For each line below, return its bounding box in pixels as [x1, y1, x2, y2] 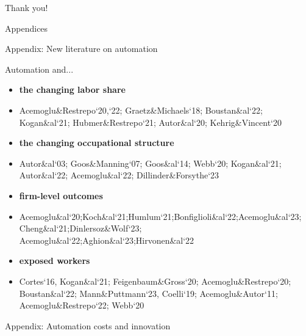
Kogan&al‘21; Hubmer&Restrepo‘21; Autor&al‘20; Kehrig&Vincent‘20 [19, 115, 282, 128]
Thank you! [5, 1, 48, 13]
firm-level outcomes [19, 189, 103, 202]
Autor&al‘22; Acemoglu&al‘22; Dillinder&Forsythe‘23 [19, 169, 219, 181]
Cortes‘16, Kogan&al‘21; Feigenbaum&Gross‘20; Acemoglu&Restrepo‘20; [19, 274, 291, 287]
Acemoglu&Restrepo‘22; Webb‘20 [19, 299, 144, 312]
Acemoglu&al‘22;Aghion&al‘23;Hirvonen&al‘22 [19, 233, 194, 246]
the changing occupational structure [19, 136, 174, 149]
